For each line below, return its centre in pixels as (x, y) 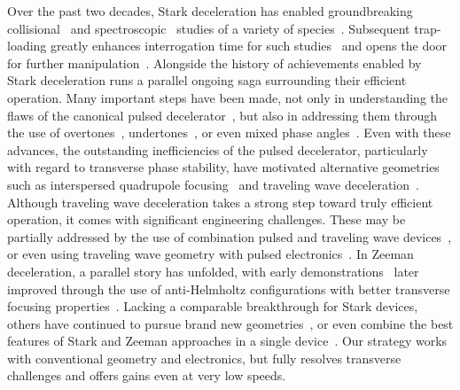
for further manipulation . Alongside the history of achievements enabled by (214, 62)
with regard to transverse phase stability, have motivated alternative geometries (223, 167)
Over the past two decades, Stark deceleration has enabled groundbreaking (210, 11)
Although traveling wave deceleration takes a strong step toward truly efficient (220, 202)
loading (27, 46)
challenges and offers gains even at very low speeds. (147, 375)
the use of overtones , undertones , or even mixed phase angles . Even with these (229, 133)
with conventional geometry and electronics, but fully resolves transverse (204, 358)
